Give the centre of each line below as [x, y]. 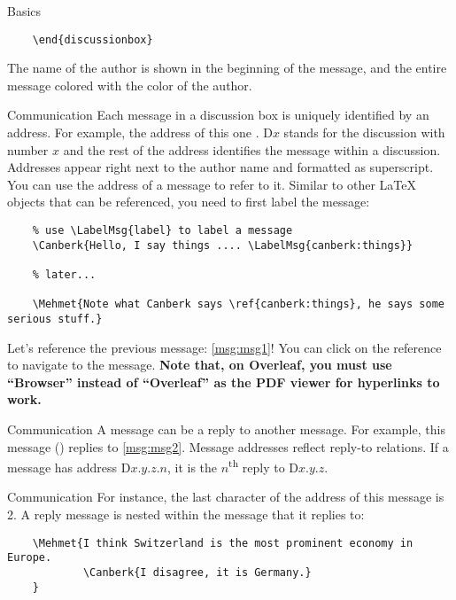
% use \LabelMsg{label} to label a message [162, 230]
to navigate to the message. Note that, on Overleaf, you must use [200, 365]
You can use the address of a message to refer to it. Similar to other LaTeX [212, 184]
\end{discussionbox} [93, 39]
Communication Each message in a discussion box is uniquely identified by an [218, 115]
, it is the [192, 467]
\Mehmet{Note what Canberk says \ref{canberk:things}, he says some [238, 304]
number [28, 149]
